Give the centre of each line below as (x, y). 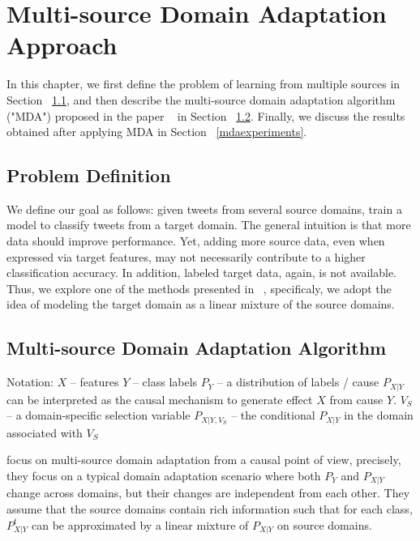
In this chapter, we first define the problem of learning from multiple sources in (204, 84)
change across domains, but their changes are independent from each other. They (208, 493)
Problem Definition (89, 175)
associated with (45, 432)
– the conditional (273, 415)
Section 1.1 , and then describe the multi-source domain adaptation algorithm (201, 99)
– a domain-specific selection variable (99, 415)
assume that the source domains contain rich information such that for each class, (210, 508)
